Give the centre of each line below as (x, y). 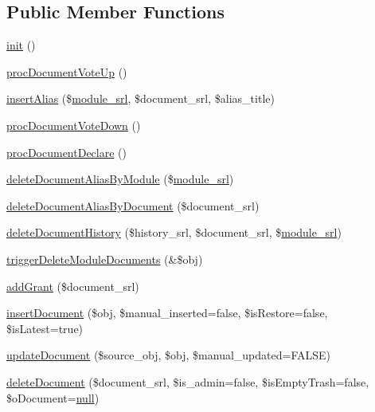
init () (21, 45)
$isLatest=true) (45, 328)
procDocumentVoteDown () (74, 125)
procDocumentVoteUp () (67, 71)
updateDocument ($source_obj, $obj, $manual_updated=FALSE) (168, 355)
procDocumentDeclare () (66, 152)
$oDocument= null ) (53, 397)
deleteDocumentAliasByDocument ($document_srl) (133, 205)
